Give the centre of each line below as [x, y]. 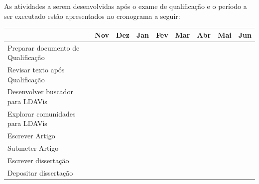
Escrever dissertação [38, 160]
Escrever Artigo [31, 136]
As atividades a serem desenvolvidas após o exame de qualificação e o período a [126, 6]
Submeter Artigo [33, 148]
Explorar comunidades [42, 113]
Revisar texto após [36, 69]
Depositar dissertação [40, 172]
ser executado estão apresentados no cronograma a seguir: [92, 16]
